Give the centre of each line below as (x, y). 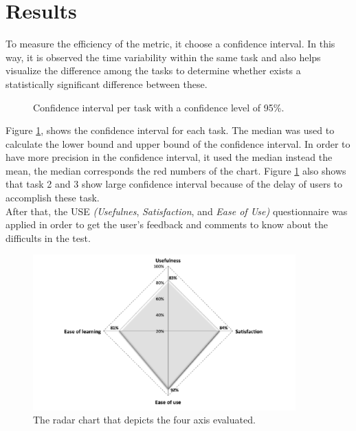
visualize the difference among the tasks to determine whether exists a (153, 70)
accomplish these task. (53, 198)
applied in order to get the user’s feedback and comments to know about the (167, 224)
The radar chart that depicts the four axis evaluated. (144, 420)
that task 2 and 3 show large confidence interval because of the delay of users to (174, 184)
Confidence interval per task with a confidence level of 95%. (159, 107)
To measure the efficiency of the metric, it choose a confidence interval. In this (170, 44)
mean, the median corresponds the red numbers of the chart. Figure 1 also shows (176, 170)
